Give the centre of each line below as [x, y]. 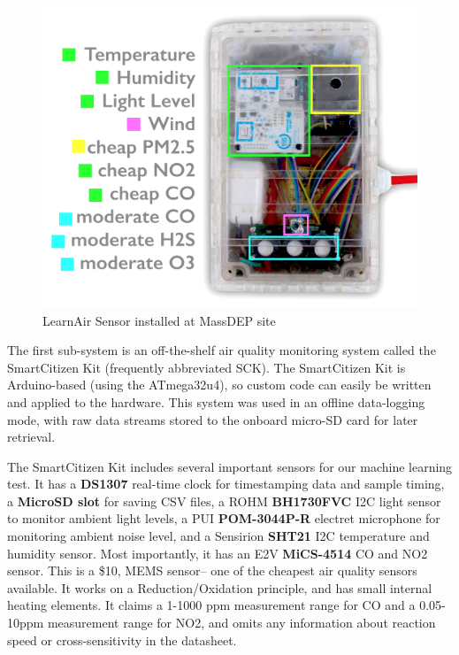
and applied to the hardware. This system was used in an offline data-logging [216, 401]
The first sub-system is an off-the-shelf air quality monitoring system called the [222, 350]
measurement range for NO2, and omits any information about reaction [241, 623]
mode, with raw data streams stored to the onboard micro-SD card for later [213, 419]
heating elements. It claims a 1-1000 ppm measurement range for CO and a [211, 605]
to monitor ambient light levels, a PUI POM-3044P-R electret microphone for [224, 518]
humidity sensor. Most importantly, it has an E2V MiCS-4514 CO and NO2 [218, 553]
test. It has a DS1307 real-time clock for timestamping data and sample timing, [226, 484]
